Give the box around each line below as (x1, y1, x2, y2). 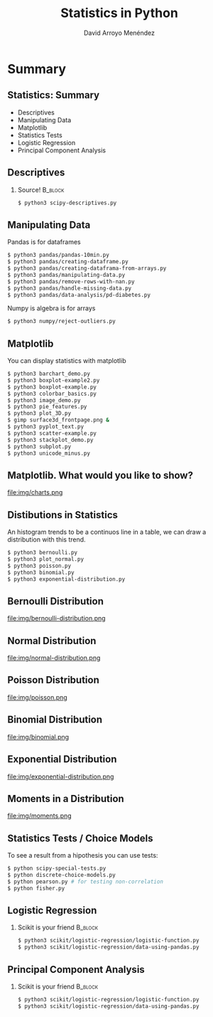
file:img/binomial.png (7, 732, 70, 741)
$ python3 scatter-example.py (7, 429, 97, 437)
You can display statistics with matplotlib (7, 357, 126, 365)
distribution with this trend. (7, 535, 87, 544)
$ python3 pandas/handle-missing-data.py (7, 285, 132, 292)
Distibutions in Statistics (7, 509, 119, 521)
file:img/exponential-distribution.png (7, 772, 114, 781)
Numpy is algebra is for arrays (7, 304, 96, 312)
